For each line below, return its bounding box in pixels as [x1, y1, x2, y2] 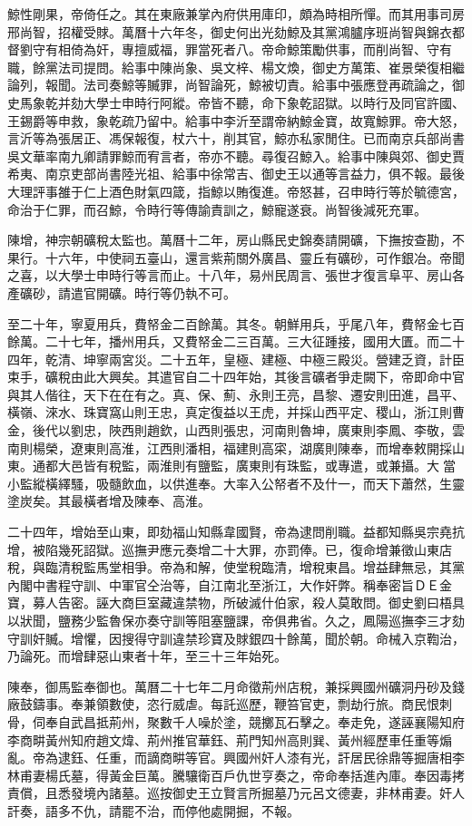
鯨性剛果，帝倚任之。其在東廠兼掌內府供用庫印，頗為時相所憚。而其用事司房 [7, 5, 465, 23]
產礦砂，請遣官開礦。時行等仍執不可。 [7, 283, 236, 302]
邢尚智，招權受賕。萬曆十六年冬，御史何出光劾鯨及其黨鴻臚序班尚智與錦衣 [7, 22, 452, 41]
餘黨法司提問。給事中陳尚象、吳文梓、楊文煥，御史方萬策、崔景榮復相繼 [32, 57, 465, 76]
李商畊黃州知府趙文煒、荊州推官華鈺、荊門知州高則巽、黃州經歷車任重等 [7, 730, 439, 749]
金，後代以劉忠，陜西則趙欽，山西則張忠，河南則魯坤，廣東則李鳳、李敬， [7, 421, 452, 440]
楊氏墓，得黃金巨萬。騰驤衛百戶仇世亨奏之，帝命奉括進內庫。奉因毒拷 [44, 765, 465, 784]
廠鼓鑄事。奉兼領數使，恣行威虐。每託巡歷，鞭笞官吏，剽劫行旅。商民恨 [7, 695, 439, 714]
